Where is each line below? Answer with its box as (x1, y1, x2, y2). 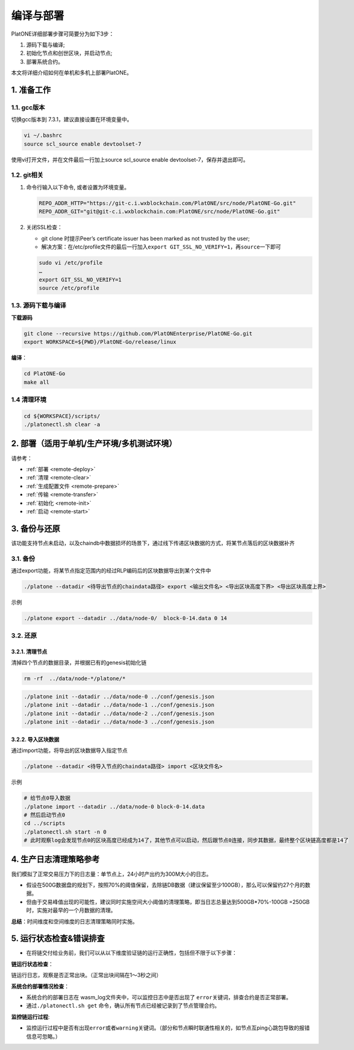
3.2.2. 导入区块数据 (11, 736, 60, 743)
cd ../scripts (23, 820, 66, 827)
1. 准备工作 (11, 84, 51, 95)
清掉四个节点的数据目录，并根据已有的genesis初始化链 (11, 659, 147, 666)
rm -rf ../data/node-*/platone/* (23, 675, 126, 682)
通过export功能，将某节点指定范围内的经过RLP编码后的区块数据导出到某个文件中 (11, 567, 211, 574)
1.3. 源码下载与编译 (11, 302, 66, 310)
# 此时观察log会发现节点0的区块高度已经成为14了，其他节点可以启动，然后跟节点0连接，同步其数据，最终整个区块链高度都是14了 (23, 837, 349, 844)
